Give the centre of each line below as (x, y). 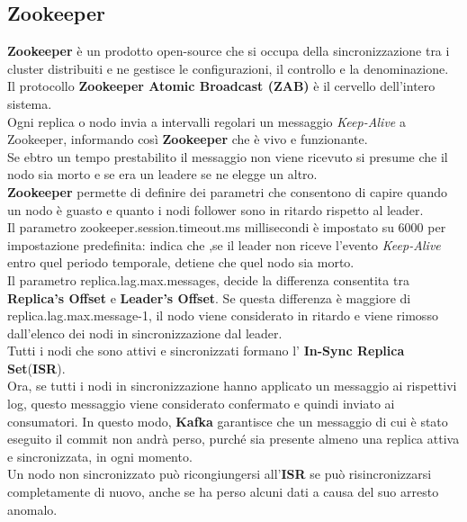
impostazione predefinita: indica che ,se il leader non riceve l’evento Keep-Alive (224, 244)
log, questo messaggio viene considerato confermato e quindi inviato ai (201, 404)
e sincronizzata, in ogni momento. (100, 456)
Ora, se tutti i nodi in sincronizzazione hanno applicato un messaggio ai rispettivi (232, 386)
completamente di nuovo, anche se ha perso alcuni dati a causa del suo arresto (223, 492)
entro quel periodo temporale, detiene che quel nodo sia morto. (181, 262)
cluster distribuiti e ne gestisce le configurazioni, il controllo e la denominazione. (228, 68)
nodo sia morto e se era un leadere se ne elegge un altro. (162, 174)
